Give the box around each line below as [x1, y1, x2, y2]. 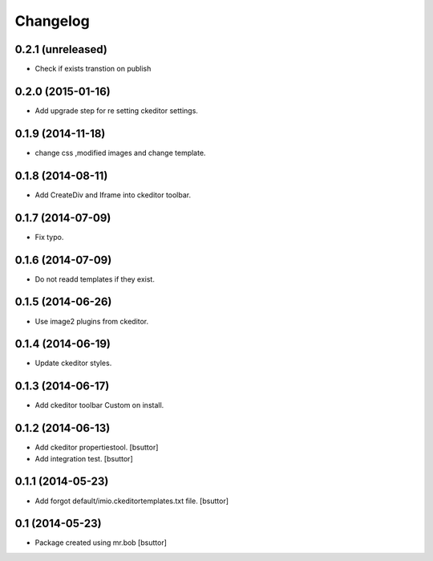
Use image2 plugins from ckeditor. [34, 316, 149, 326]
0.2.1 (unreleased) [14, 43, 107, 56]
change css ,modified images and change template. [34, 148, 206, 157]
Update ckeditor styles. [34, 358, 112, 368]
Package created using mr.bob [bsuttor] [34, 538, 168, 547]
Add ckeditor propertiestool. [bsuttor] [34, 442, 159, 453]
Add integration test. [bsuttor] [34, 453, 133, 463]
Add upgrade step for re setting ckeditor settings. [34, 105, 198, 116]
